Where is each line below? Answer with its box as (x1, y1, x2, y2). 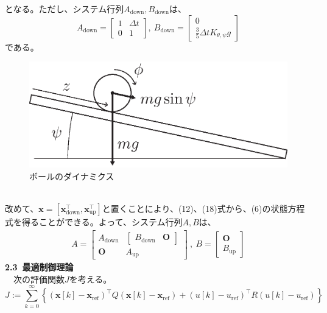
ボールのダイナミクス (29, 169, 114, 182)
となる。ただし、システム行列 (5, 2, 124, 15)
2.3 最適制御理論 (5, 261, 74, 273)
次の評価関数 (13, 272, 65, 285)
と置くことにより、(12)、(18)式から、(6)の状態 (102, 202, 288, 215)
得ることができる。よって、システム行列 (21, 216, 183, 228)
